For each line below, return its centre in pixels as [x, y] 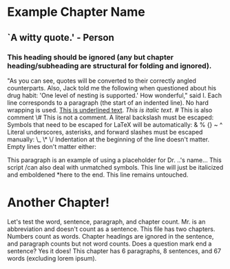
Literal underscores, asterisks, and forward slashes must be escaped [105, 132]
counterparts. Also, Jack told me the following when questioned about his [112, 88]
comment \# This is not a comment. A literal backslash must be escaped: [111, 117]
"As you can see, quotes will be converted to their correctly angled [102, 81]
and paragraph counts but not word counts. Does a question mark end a [109, 243]
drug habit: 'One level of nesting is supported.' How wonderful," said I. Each [115, 95]
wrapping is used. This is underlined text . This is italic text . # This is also [110, 110]
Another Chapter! [59, 202]
